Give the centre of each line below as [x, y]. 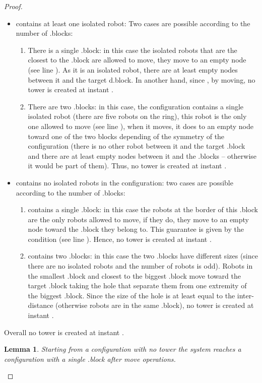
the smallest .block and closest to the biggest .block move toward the [134, 275]
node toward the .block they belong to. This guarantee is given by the [136, 229]
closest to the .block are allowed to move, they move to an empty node [137, 60]
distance [41, 305]
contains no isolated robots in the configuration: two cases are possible [124, 182]
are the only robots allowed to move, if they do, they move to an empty [138, 219]
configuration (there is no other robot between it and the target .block [137, 146]
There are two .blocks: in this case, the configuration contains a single [136, 106]
